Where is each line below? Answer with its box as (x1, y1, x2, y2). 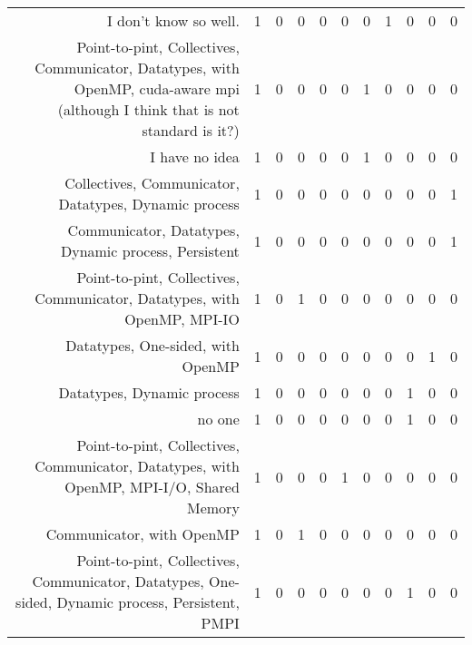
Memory (187, 497, 240, 518)
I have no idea (150, 146, 240, 167)
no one (197, 408, 240, 429)
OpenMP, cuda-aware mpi (74, 78, 240, 99)
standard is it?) (142, 120, 240, 141)
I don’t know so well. (106, 10, 240, 31)
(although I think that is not (57, 99, 240, 120)
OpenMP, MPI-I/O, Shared (64, 476, 240, 497)
